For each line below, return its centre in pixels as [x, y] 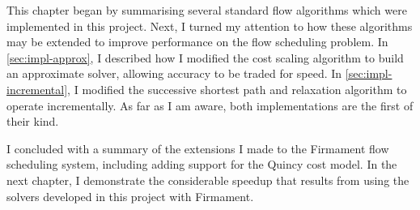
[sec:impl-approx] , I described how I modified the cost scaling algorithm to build [205, 57]
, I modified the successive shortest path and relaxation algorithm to [237, 89]
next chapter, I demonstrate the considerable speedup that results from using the [208, 180]
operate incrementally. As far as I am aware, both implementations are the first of [210, 105]
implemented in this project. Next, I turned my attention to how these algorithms [210, 26]
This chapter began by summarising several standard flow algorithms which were [207, 10]
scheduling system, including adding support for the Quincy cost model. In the [202, 164]
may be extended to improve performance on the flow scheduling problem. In [197, 42]
